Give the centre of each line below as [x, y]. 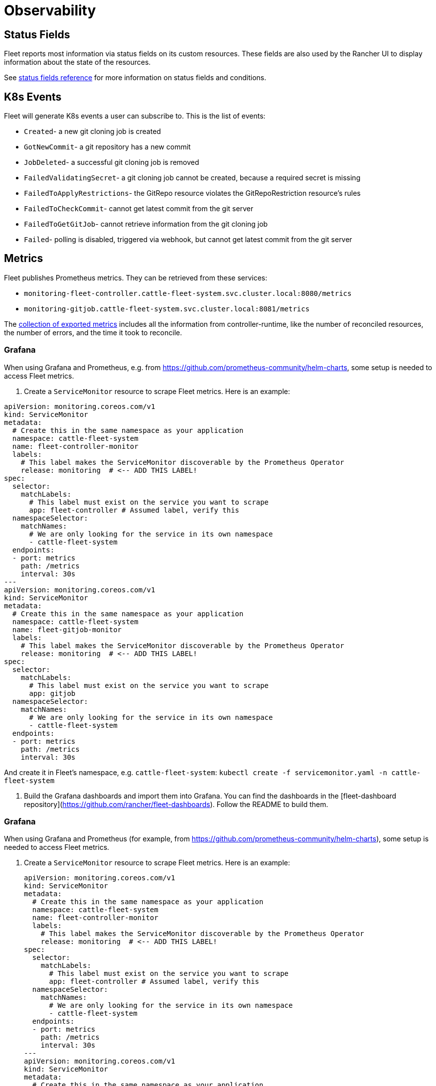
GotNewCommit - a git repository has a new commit [107, 147]
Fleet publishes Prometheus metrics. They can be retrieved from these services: [136, 277]
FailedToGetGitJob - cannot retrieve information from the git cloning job [146, 224]
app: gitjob [52, 693]
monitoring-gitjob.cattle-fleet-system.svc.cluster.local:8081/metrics [167, 309]
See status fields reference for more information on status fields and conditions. [135, 78]
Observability [50, 10]
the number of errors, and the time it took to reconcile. [93, 332]
